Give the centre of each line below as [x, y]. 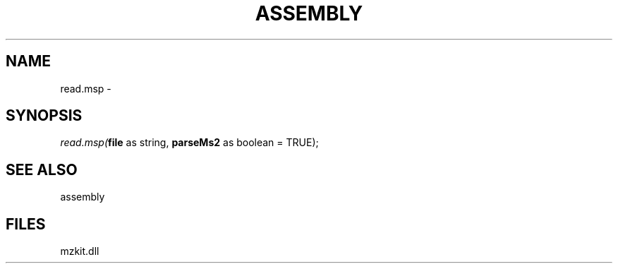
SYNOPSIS [44, 116]
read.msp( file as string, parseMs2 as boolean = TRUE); [189, 143]
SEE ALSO [42, 169]
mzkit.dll [80, 251]
